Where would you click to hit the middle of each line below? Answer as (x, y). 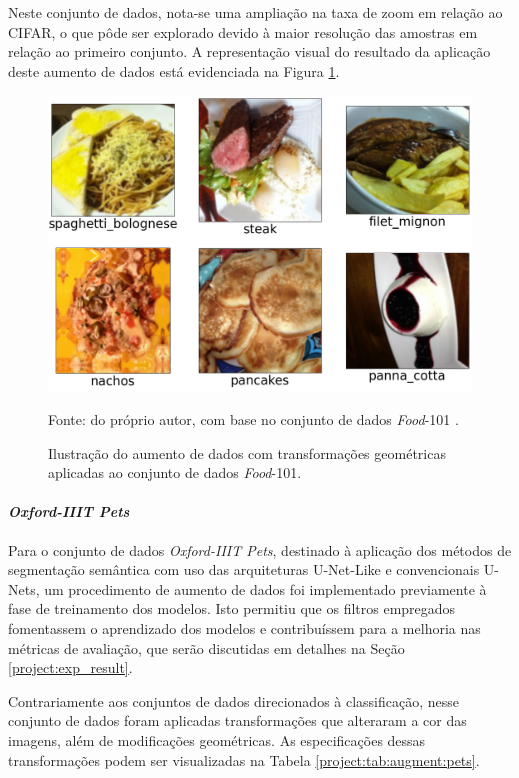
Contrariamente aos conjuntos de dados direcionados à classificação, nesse (234, 700)
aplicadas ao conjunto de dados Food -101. (175, 472)
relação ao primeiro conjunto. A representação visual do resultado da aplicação (249, 51)
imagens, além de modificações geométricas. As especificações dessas (217, 739)
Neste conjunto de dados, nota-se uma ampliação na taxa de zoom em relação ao (255, 12)
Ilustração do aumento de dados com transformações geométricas (247, 452)
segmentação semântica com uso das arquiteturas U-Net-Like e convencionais (244, 569)
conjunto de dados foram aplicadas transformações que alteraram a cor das (237, 720)
